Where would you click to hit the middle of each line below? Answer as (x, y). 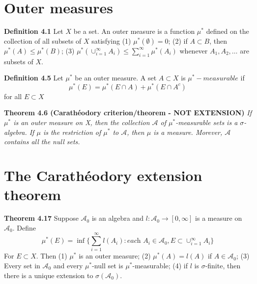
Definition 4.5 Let (34, 78)
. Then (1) (52, 256)
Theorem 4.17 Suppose (41, 218)
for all (13, 96)
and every (68, 265)
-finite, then (223, 265)
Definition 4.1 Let (34, 31)
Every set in (22, 265)
